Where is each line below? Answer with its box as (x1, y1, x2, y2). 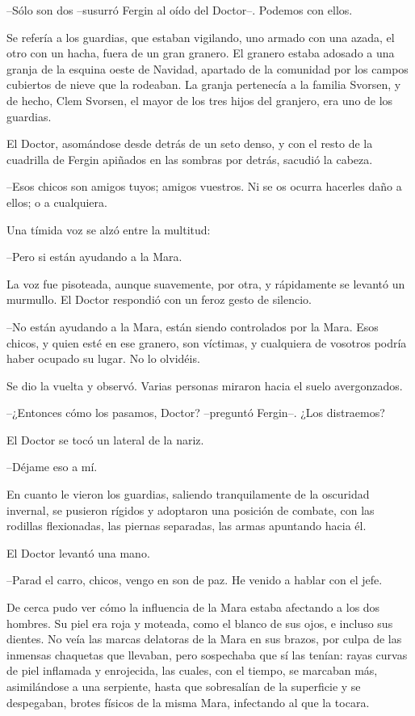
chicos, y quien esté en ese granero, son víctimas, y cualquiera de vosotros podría (6, 334, 407, 351)
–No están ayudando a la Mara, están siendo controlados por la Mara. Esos (6, 318, 379, 335)
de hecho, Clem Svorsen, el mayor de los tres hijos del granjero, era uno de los (6, 91, 393, 108)
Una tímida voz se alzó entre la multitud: (6, 221, 211, 238)
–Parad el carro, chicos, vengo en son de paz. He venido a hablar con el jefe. (6, 571, 383, 588)
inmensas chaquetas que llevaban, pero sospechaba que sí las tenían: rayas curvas (6, 646, 408, 663)
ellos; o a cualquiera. (6, 193, 107, 210)
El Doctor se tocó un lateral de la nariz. (6, 431, 204, 448)
